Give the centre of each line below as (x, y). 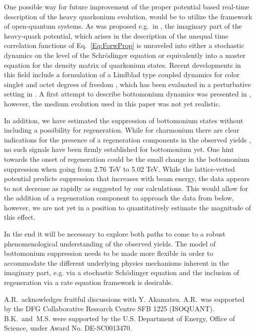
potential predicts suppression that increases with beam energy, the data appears (127, 178)
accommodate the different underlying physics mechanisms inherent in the (116, 263)
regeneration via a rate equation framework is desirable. (89, 282)
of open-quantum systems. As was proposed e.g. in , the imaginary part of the (123, 26)
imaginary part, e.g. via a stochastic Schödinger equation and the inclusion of (122, 272)
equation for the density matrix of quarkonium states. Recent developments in (123, 65)
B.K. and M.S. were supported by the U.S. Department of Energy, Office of (120, 318)
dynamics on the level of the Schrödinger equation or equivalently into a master (125, 55)
